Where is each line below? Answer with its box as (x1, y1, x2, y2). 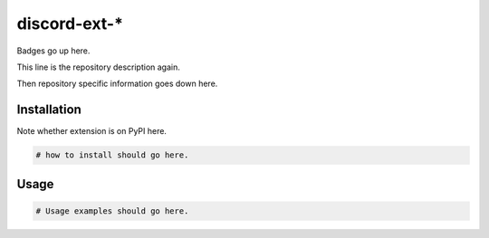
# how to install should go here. (35, 150, 189, 160)
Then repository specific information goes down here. (16, 78, 218, 90)
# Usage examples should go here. (35, 205, 189, 216)
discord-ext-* (16, 14, 124, 33)
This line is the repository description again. (16, 62, 181, 72)
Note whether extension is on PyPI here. (16, 126, 168, 137)
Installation (16, 102, 81, 118)
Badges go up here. (16, 45, 91, 56)
